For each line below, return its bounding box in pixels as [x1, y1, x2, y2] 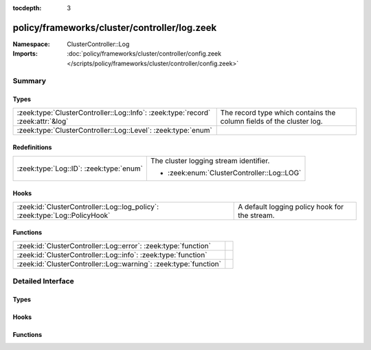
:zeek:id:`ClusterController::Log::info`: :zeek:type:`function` [16, 250, 207, 259]
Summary [12, 76, 47, 86]
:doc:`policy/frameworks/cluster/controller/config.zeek [67, 50, 222, 58]
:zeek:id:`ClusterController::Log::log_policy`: [16, 201, 159, 211]
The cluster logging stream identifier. [150, 155, 270, 165]
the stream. [238, 210, 275, 220]
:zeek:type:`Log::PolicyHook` [16, 210, 111, 220]
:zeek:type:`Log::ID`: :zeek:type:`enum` [16, 164, 144, 173]
